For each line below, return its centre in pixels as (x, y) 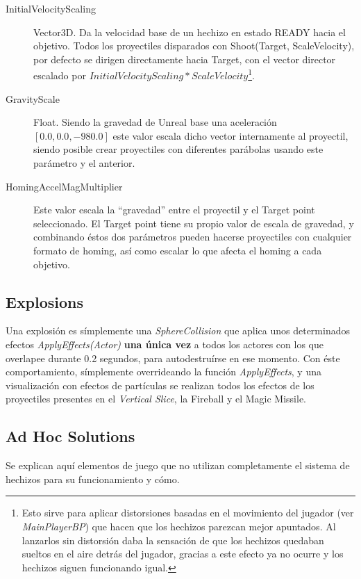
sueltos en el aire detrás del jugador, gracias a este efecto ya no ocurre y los (183, 554)
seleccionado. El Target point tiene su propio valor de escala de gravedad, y (194, 223)
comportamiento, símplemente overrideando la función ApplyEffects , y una (163, 372)
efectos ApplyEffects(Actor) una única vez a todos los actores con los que (165, 344)
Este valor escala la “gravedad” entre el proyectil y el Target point (174, 210)
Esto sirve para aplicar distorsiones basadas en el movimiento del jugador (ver (188, 513)
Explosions (45, 301)
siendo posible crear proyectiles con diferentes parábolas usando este (178, 149)
